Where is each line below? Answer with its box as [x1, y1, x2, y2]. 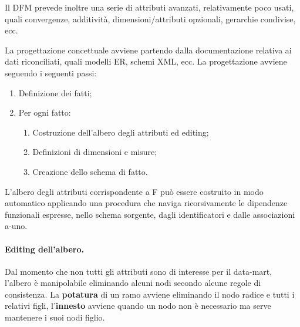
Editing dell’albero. [5, 242, 85, 255]
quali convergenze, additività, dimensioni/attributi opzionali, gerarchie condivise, [5, 12, 296, 25]
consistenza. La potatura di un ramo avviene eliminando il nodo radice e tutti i [5, 288, 295, 300]
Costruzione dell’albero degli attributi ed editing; [32, 126, 209, 138]
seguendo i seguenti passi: [5, 66, 97, 79]
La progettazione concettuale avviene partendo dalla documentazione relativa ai [5, 43, 292, 56]
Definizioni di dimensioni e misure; [32, 146, 157, 158]
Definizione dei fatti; [18, 86, 92, 99]
